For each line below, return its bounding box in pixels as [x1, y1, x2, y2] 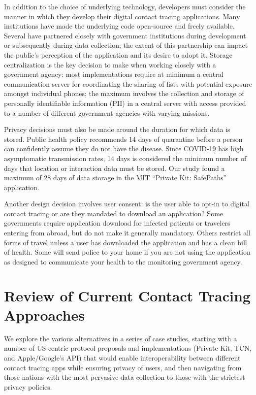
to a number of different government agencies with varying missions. [4, 107, 210, 118]
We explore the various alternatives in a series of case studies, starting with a [4, 333, 237, 343]
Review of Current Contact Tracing [4, 285, 251, 305]
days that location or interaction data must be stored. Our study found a [4, 163, 225, 173]
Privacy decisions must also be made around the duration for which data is [4, 124, 230, 134]
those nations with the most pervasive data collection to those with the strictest [4, 372, 245, 382]
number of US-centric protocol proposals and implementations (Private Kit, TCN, [4, 343, 252, 353]
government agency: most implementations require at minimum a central [4, 69, 224, 79]
